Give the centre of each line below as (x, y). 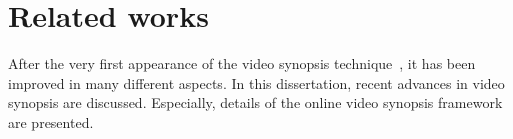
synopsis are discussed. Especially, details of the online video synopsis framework (255, 102)
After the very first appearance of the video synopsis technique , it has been (242, 63)
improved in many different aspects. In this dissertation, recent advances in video (256, 82)
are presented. (51, 121)
